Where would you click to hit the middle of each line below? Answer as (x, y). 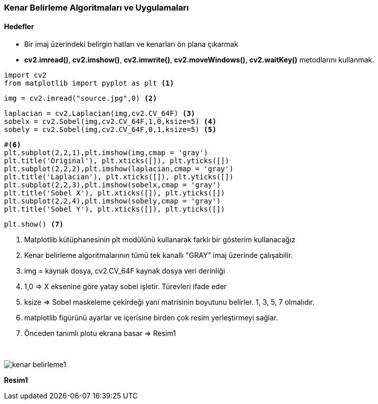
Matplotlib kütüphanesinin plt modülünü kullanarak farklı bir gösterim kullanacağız (160, 240)
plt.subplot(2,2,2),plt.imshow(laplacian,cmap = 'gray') (119, 169)
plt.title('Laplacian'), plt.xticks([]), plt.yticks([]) (119, 177)
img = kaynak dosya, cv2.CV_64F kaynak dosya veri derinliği (125, 271)
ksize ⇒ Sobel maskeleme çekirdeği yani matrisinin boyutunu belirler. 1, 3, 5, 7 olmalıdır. (170, 302)
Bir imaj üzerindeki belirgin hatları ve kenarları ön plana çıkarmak (131, 44)
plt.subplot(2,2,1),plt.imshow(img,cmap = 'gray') (106, 153)
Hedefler (19, 26)
